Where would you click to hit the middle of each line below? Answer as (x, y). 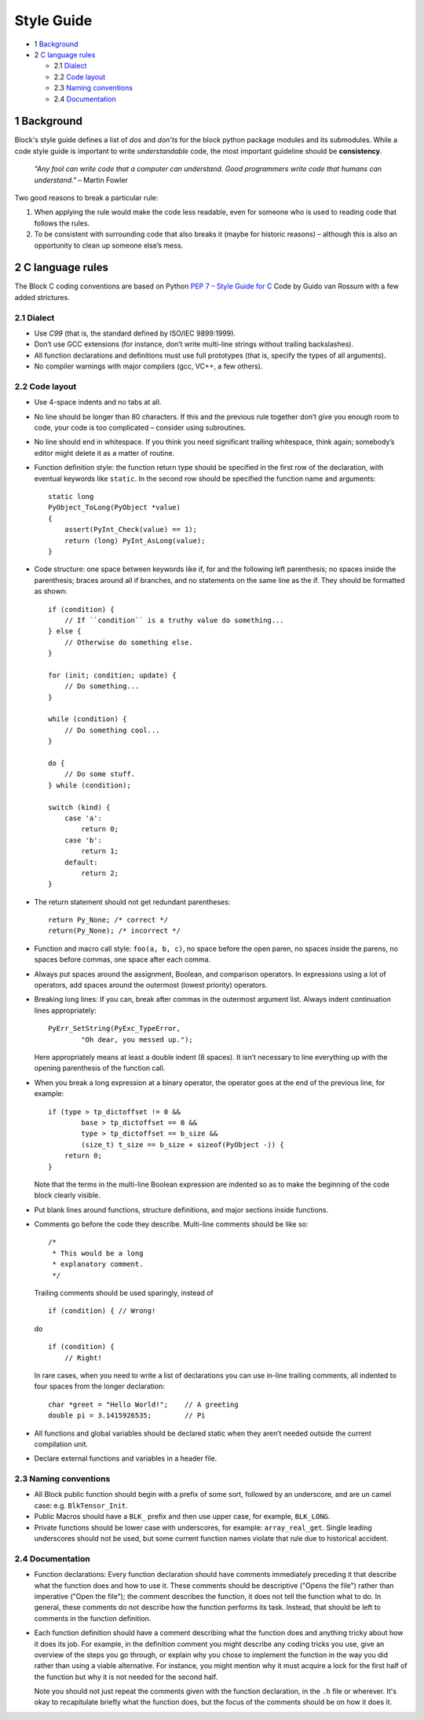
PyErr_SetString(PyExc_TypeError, (114, 1029)
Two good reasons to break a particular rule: (86, 197)
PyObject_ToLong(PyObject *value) (114, 508)
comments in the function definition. (93, 1618)
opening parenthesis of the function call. (100, 1068)
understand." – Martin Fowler (81, 180)
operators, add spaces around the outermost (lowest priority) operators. (151, 985)
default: (81, 862)
